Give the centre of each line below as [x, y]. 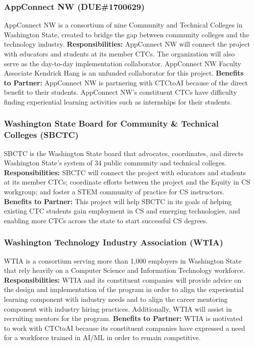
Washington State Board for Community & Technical [111, 123]
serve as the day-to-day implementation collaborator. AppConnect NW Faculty [123, 63]
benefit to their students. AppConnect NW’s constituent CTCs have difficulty [121, 92]
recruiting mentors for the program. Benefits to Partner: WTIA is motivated [123, 318]
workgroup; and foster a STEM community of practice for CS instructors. [114, 192]
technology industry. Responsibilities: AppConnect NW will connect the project [127, 44]
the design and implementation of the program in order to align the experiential [124, 289]
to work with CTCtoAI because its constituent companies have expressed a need [125, 328]
